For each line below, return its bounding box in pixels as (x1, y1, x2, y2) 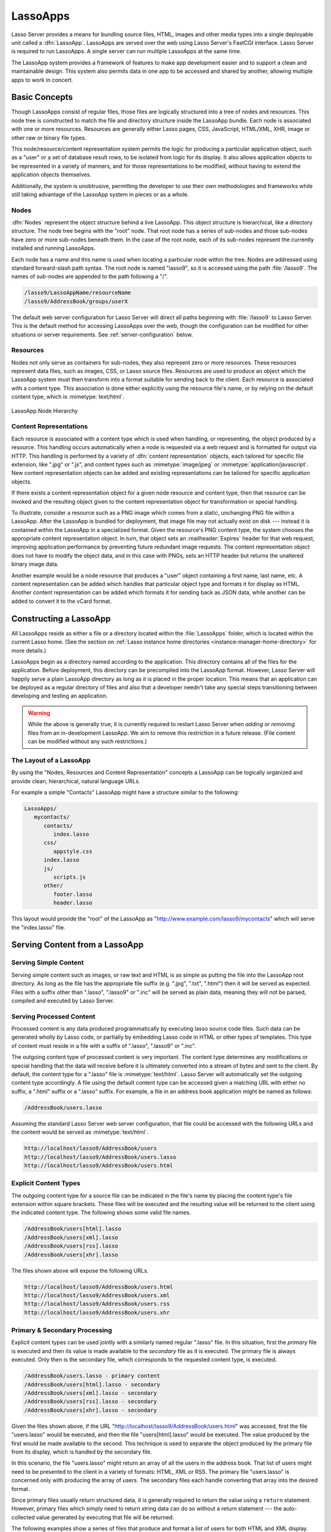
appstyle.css (53, 848, 93, 855)
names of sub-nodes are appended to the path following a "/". (11, 273, 169, 280)
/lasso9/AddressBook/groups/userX (24, 298, 128, 305)
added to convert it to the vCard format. (11, 597, 112, 605)
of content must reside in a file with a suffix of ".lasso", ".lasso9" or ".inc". (11, 1042, 196, 1049)
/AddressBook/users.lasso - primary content (24, 1373, 161, 1379)
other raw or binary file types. (11, 134, 87, 141)
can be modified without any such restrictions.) (28, 738, 147, 745)
